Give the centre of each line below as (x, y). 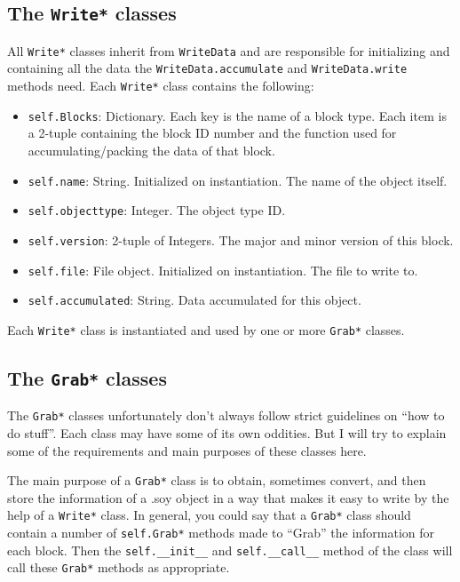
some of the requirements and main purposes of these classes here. (187, 450)
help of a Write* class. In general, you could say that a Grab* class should (209, 515)
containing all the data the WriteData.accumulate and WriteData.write (207, 68)
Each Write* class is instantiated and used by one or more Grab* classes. (206, 329)
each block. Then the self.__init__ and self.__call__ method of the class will (230, 550)
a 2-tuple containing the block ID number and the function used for (212, 133)
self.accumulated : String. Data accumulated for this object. (194, 300)
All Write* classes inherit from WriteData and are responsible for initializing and (229, 50)
